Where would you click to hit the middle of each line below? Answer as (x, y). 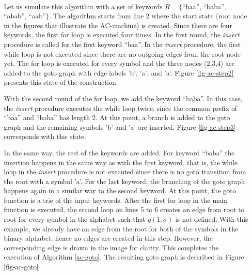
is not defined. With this (212, 219)
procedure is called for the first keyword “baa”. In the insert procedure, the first (122, 44)
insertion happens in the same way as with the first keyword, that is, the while (121, 162)
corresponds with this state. (45, 136)
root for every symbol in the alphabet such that (75, 219)
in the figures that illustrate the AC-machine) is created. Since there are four (118, 25)
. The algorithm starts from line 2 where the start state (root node (148, 16)
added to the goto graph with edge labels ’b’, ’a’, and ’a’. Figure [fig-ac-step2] (119, 72)
